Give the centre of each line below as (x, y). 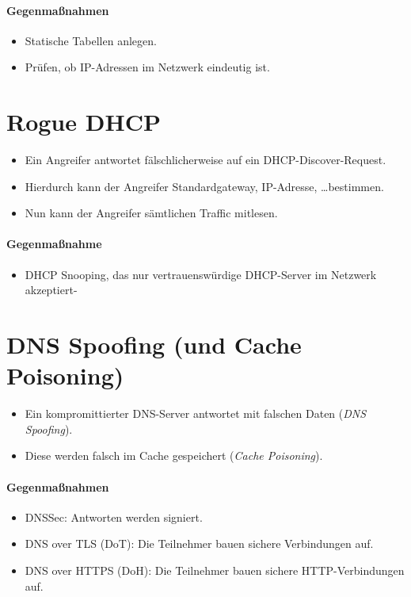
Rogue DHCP (84, 122)
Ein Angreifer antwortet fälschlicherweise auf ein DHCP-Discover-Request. (205, 160)
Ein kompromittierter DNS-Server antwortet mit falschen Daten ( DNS (196, 413)
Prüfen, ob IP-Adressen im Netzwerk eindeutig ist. (147, 67)
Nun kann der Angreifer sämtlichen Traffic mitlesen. (151, 213)
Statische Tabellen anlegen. (91, 40)
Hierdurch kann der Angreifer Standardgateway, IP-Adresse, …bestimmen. (204, 186)
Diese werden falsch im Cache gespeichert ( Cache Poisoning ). (174, 455)
